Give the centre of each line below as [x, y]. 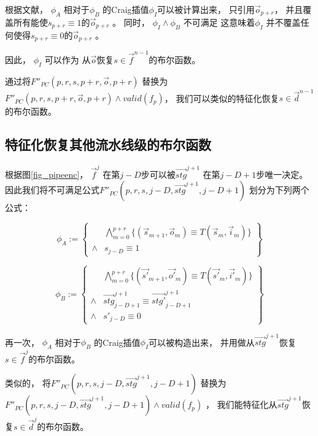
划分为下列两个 [279, 190]
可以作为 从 [68, 59]
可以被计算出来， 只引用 [206, 9]
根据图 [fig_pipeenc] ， [47, 174]
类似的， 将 [28, 383]
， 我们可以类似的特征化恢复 [222, 98]
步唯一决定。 [282, 174]
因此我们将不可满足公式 [52, 190]
